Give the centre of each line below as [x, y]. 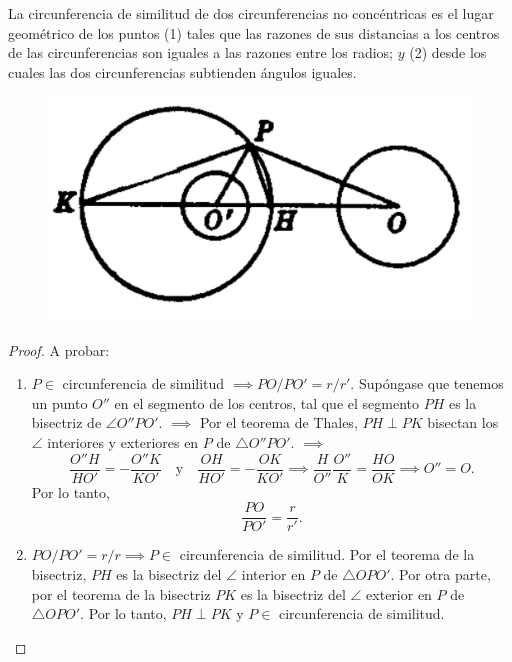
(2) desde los [448, 52]
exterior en [399, 593]
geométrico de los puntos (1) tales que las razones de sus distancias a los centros [254, 32]
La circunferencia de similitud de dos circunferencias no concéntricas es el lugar [251, 13]
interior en [273, 573]
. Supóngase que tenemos [427, 383]
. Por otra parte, [440, 573]
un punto [59, 402]
